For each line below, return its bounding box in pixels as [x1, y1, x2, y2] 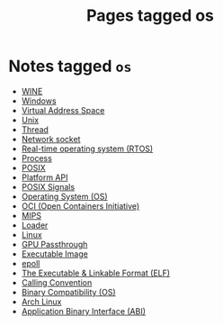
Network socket [21, 133, 81, 144]
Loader [21, 220, 49, 230]
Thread [21, 123, 49, 135]
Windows [21, 95, 57, 106]
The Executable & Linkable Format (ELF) [21, 267, 171, 278]
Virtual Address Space [21, 104, 105, 115]
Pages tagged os [85, 5, 215, 26]
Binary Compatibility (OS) [21, 286, 116, 297]
